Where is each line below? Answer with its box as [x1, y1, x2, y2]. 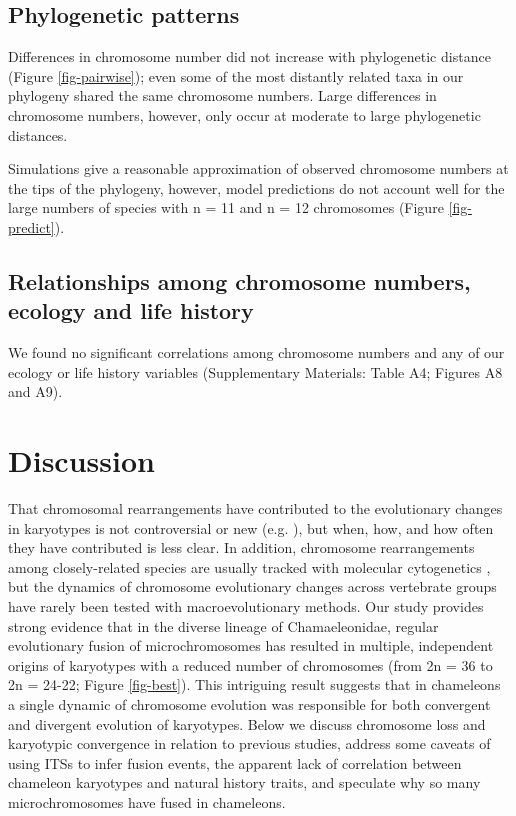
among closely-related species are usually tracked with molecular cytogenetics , [8, 556, 491, 577]
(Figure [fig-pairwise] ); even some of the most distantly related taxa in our [8, 65, 464, 86]
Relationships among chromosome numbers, [8, 265, 471, 296]
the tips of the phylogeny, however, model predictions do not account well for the [8, 177, 505, 198]
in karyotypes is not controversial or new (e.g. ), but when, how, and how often [8, 517, 494, 538]
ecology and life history [8, 295, 254, 326]
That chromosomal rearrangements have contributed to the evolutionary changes [8, 498, 503, 519]
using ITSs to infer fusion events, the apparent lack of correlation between [8, 752, 462, 773]
